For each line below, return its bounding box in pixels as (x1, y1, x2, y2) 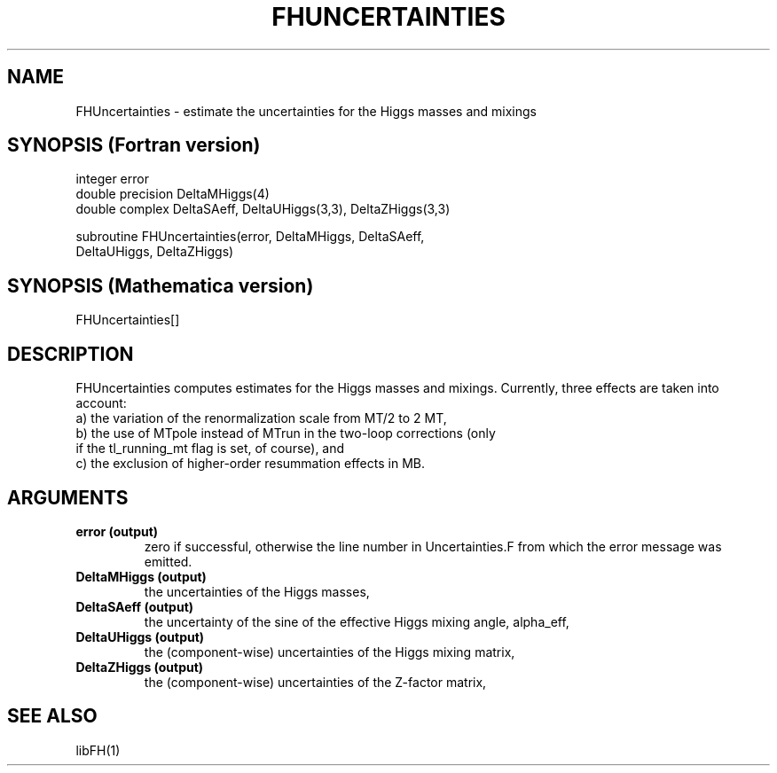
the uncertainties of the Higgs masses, (144, 583, 370, 599)
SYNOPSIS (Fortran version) (7, 134, 261, 157)
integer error (75, 171, 149, 187)
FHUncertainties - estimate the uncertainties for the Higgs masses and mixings (75, 103, 537, 119)
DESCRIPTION (7, 342, 134, 365)
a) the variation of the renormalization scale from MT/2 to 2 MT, (75, 410, 447, 426)
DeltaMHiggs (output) (75, 568, 207, 584)
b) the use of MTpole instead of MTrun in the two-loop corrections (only (75, 426, 496, 441)
